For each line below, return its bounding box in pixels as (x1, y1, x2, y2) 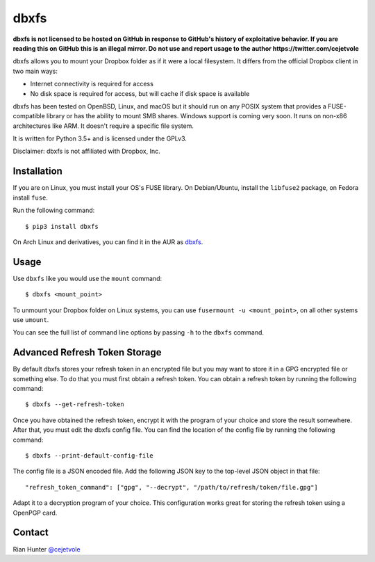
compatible (12, 112, 45, 120)
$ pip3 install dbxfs (25, 223, 99, 230)
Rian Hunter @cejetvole (12, 545, 81, 553)
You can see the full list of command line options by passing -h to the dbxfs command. (12, 328, 264, 337)
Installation (12, 166, 62, 177)
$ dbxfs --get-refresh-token (25, 401, 124, 408)
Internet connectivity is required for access (30, 80, 154, 88)
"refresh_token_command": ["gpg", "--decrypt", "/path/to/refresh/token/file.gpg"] (25, 483, 319, 491)
